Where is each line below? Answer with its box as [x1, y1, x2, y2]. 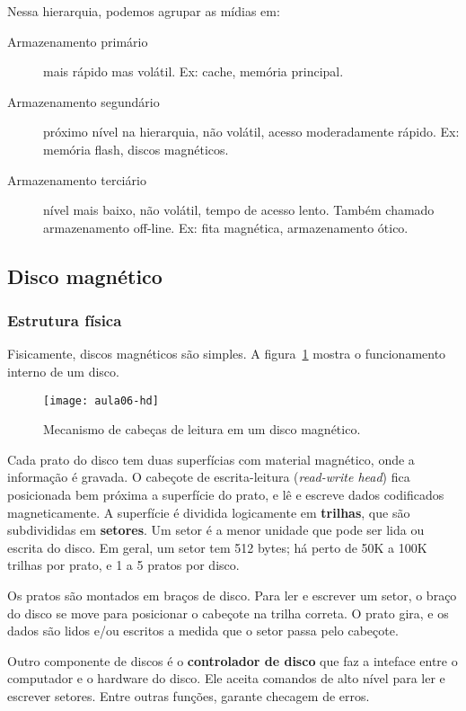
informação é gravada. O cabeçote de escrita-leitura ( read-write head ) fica [7, 467, 410, 486]
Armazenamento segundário [7, 92, 160, 111]
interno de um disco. [7, 361, 119, 380]
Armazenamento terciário [7, 170, 146, 189]
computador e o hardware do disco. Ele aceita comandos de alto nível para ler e [7, 669, 445, 688]
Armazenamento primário [7, 31, 148, 50]
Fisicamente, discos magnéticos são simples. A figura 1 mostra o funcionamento [7, 344, 446, 363]
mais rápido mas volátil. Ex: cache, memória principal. [43, 62, 344, 81]
